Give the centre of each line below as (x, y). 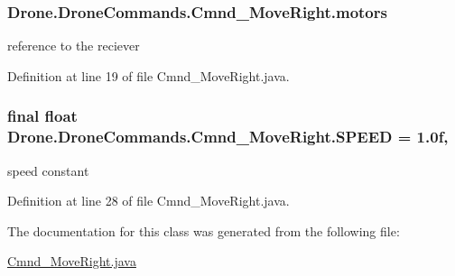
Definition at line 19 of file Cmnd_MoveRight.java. (149, 75)
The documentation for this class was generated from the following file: (204, 230)
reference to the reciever (74, 46)
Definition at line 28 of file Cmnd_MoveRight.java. (149, 201)
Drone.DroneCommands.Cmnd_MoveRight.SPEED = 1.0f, (228, 137)
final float (42, 116)
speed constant (48, 170)
